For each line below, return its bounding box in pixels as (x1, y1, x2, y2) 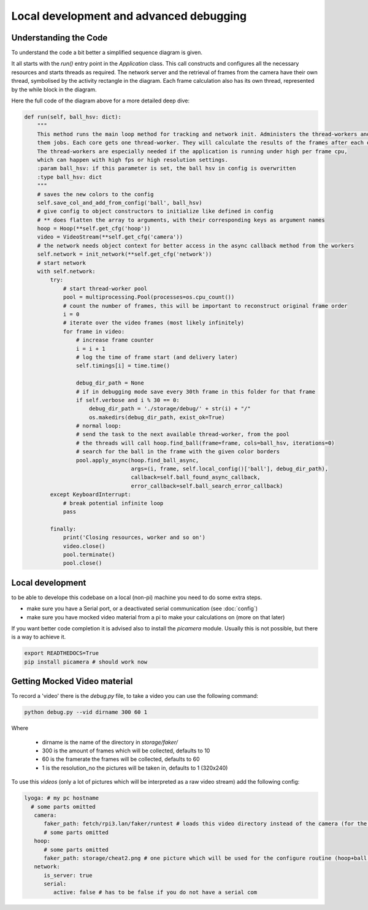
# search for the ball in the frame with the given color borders (75, 448, 280, 455)
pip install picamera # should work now (24, 658, 147, 665)
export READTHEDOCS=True (24, 650, 99, 657)
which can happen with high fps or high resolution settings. (37, 156, 228, 163)
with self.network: (37, 268, 96, 275)
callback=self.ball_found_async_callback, (131, 474, 261, 481)
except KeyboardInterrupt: (50, 491, 131, 498)
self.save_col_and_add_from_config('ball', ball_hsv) (37, 199, 202, 206)
